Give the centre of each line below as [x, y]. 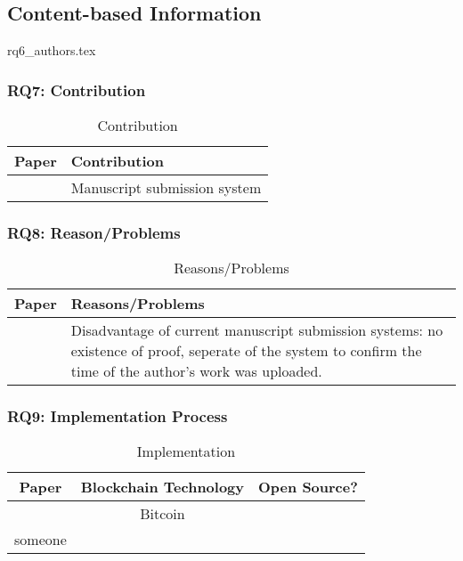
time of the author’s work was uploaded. [196, 371]
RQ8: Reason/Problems [94, 232]
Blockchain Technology [162, 487]
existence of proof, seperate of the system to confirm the [246, 351]
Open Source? [308, 487]
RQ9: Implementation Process [118, 416]
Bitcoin [162, 514]
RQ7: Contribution [77, 89]
